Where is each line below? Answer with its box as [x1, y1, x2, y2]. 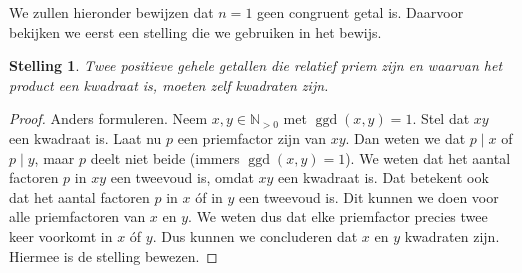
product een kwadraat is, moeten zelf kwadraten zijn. [9, 74, 329, 95]
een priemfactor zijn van [177, 127, 326, 148]
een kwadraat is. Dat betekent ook [278, 167, 489, 188]
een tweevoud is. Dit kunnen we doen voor [239, 186, 499, 207]
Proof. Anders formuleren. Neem [9, 108, 208, 129]
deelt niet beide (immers [90, 147, 240, 168]
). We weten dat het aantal [345, 147, 511, 168]
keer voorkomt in [9, 225, 113, 246]
